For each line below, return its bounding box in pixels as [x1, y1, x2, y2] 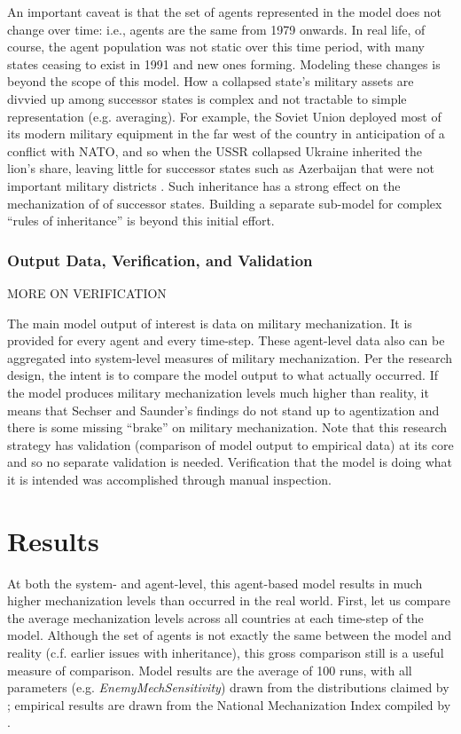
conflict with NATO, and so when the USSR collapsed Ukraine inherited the [7, 141, 422, 160]
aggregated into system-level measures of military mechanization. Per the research [7, 348, 453, 367]
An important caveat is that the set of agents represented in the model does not [7, 3, 442, 20]
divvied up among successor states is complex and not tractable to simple [7, 89, 407, 107]
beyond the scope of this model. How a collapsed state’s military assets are [7, 72, 414, 91]
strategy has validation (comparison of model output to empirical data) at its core [7, 435, 454, 454]
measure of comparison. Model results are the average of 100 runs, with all [7, 660, 412, 679]
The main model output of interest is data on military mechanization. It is [7, 313, 412, 332]
